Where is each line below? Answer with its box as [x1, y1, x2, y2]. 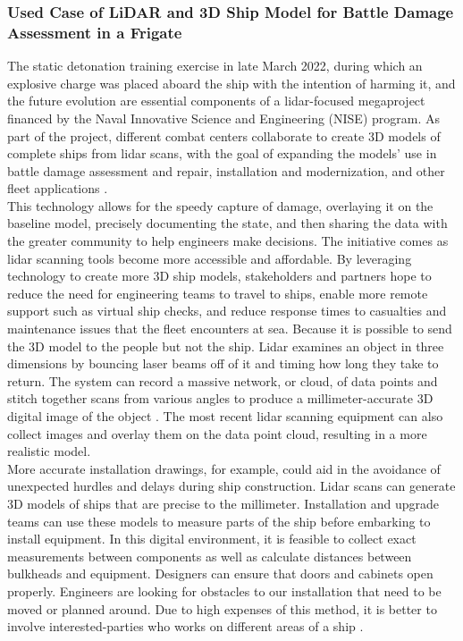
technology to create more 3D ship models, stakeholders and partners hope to [7, 266, 432, 285]
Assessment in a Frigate [7, 21, 182, 43]
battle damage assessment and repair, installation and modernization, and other [7, 161, 445, 180]
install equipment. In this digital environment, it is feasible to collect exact [7, 529, 417, 548]
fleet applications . [7, 179, 108, 198]
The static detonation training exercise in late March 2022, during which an [7, 56, 423, 75]
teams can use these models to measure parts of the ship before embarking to [7, 511, 431, 530]
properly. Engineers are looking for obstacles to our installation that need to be [7, 581, 442, 600]
